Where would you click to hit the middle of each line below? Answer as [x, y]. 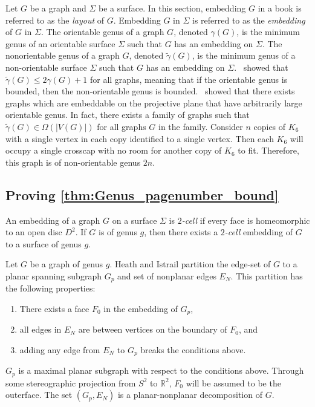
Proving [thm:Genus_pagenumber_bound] [142, 194]
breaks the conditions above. [193, 349]
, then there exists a [181, 232]
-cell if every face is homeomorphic [246, 220]
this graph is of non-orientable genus [73, 162]
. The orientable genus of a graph [102, 32]
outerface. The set [39, 395]
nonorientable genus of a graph [63, 55]
